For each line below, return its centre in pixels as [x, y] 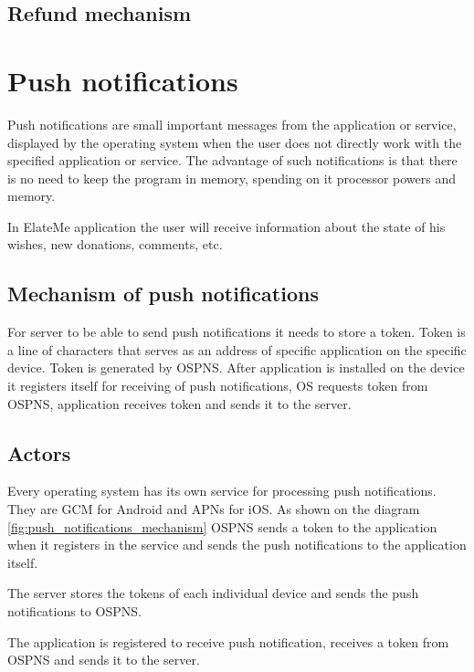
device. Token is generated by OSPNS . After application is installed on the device [236, 367]
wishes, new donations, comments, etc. [115, 244]
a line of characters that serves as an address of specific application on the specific [237, 349]
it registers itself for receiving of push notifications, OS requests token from [218, 386]
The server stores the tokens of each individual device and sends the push [213, 593]
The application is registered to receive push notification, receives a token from [228, 641]
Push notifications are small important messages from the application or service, [232, 124]
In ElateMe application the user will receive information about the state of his [226, 226]
